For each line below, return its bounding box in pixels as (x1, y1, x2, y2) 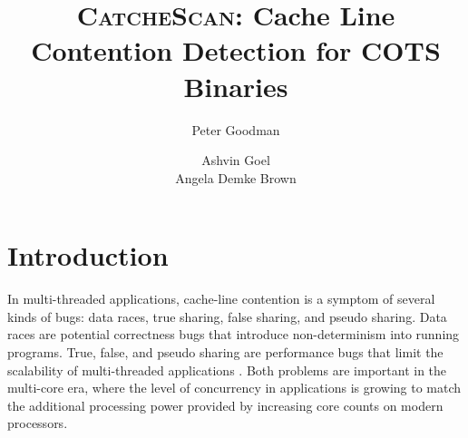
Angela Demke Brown (175, 168, 297, 187)
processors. (7, 414, 68, 433)
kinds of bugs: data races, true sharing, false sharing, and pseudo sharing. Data (7, 307, 447, 326)
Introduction (7, 237, 169, 274)
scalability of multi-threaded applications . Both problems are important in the (7, 360, 447, 379)
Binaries (183, 67, 288, 104)
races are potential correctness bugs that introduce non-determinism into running (7, 325, 460, 344)
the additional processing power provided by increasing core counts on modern (7, 395, 444, 414)
